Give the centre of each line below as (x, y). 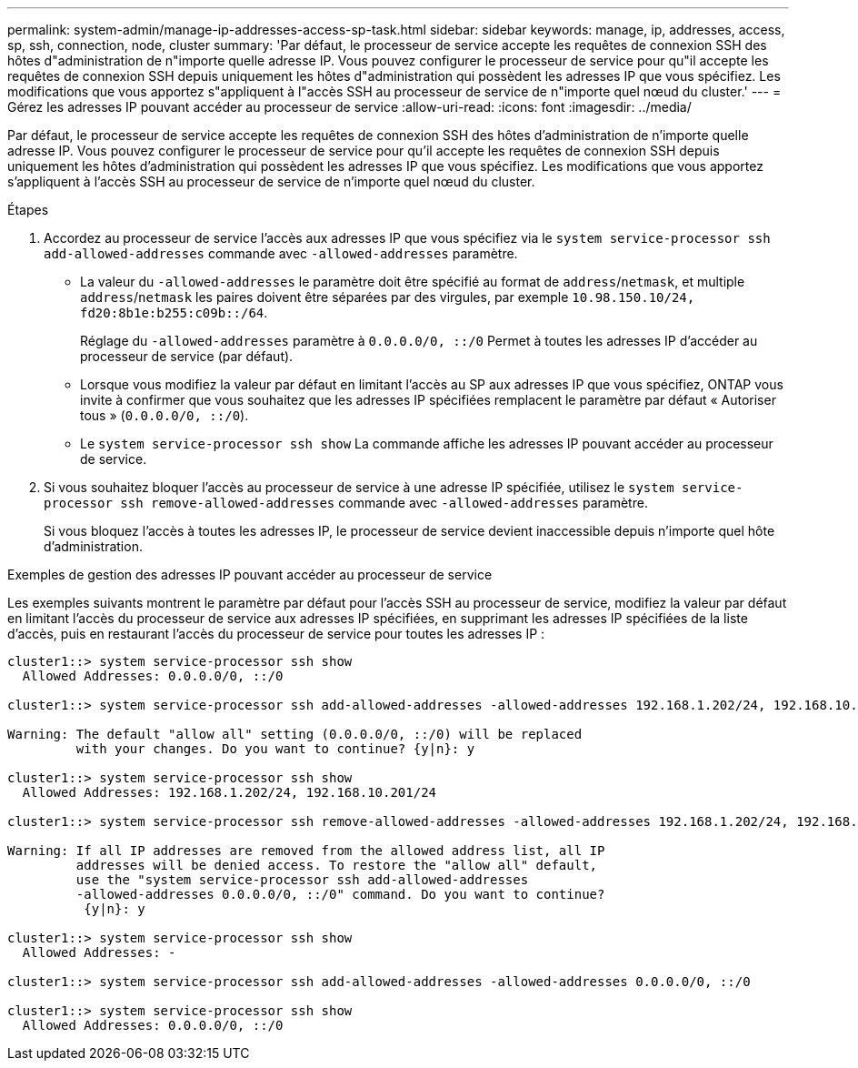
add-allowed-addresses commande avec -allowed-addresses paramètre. (281, 253)
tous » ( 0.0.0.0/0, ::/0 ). (165, 415)
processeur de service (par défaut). (187, 356)
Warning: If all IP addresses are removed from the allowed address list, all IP (306, 851)
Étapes (28, 210)
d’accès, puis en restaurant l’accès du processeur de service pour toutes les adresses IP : (276, 634)
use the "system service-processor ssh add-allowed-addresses (302, 880)
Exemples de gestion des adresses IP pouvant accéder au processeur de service (250, 574)
